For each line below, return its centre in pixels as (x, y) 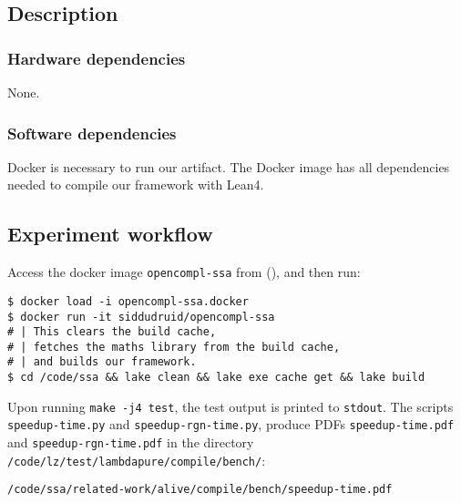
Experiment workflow (110, 234)
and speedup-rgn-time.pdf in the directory (131, 442)
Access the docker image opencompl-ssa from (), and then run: (184, 272)
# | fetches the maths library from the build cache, (174, 347)
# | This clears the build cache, (112, 332)
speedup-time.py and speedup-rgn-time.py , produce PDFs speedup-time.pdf (231, 424)
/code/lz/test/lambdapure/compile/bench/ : (137, 460)
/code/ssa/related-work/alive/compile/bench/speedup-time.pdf (200, 490)
